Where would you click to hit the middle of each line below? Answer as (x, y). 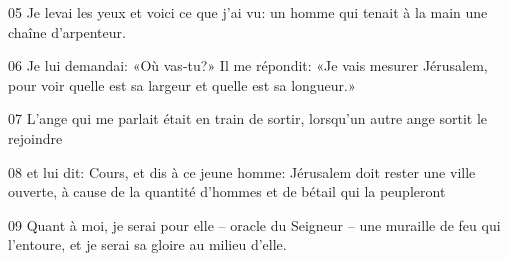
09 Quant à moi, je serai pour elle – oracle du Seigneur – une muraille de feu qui (254, 224)
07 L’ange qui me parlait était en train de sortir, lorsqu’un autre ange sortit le (248, 118)
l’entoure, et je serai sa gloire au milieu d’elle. (147, 244)
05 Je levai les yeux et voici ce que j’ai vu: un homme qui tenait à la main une (248, 12)
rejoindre (35, 137)
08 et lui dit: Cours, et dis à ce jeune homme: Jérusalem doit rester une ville (242, 171)
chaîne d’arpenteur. (67, 31)
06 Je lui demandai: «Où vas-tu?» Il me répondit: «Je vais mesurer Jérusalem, (248, 65)
